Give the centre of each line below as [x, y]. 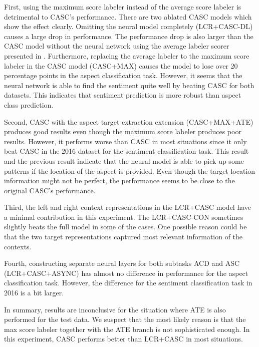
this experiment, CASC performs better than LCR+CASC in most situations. [123, 339]
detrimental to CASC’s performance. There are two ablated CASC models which [128, 16]
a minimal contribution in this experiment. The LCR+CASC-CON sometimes [124, 217]
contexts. [18, 246]
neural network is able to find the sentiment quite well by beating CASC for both [129, 85]
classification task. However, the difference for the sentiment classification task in [128, 283]
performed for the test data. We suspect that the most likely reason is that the [125, 319]
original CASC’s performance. [50, 190]
